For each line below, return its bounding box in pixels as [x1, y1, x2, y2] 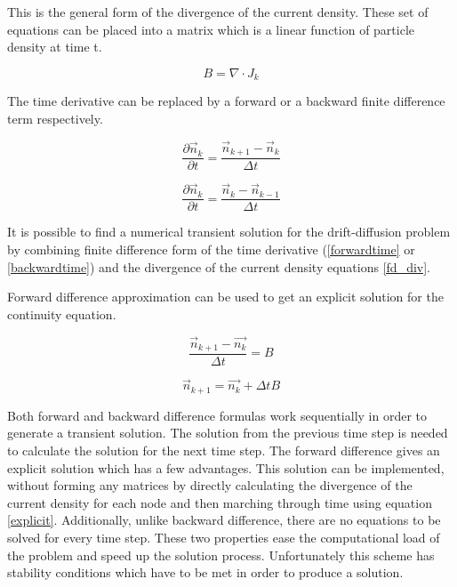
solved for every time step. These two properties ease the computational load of [7, 527, 440, 546]
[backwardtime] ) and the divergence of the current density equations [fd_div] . [7, 257, 430, 276]
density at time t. [7, 37, 102, 56]
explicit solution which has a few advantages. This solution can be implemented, [7, 458, 445, 477]
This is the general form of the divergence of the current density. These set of [7, 3, 429, 20]
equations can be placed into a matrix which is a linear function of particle [7, 20, 415, 38]
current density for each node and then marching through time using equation [7, 493, 432, 511]
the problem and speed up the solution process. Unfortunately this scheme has [7, 545, 435, 564]
